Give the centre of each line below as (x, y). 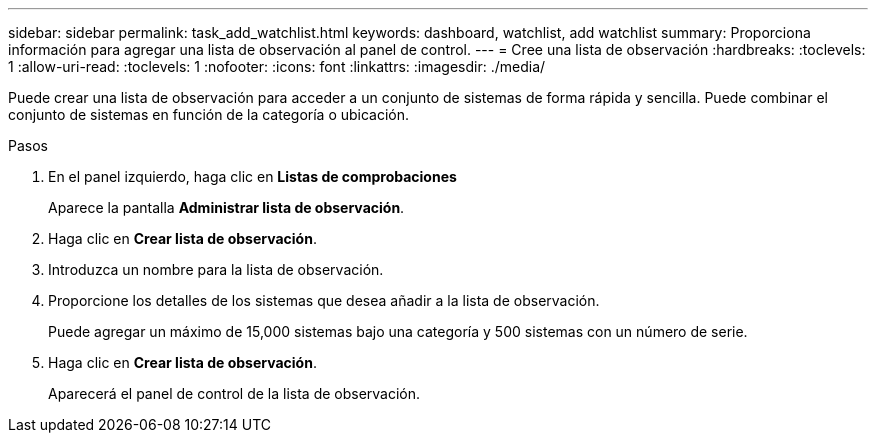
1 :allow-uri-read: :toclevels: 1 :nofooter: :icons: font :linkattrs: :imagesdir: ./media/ (277, 66)
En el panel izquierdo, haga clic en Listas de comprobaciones (252, 176)
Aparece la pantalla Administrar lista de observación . (226, 207)
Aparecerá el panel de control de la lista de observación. (234, 393)
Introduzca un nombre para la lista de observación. (216, 269)
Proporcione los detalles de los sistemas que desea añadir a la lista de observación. (324, 300)
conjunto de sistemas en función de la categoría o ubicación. (209, 114)
